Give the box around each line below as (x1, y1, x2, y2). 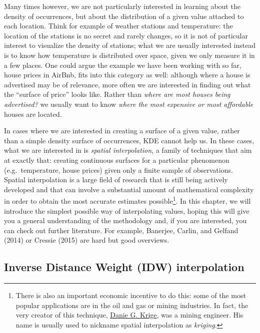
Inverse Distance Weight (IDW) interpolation (4, 259, 244, 275)
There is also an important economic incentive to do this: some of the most (15, 290, 246, 301)
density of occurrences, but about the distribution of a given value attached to (4, 10, 244, 21)
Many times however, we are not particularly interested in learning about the (4, 1, 240, 11)
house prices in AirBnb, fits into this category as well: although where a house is (4, 69, 250, 80)
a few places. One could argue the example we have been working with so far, (4, 59, 241, 70)
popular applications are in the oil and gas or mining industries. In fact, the (15, 300, 248, 310)
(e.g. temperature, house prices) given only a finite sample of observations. (4, 164, 233, 175)
